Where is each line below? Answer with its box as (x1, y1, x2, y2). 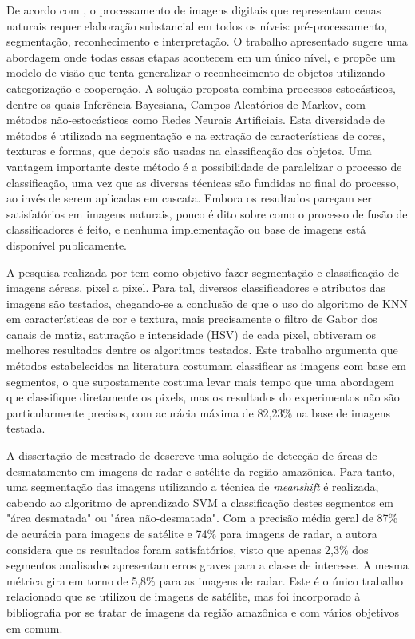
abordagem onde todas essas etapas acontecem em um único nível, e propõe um (6, 48, 396, 65)
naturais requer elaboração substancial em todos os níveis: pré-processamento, (6, 17, 388, 34)
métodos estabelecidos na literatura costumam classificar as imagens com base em (6, 357, 406, 374)
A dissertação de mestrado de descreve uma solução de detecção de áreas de (6, 447, 377, 464)
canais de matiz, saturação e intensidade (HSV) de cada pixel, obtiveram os (6, 325, 377, 342)
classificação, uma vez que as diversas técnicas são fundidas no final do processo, (6, 174, 399, 190)
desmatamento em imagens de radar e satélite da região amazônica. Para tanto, (6, 462, 396, 479)
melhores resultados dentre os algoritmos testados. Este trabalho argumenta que (6, 341, 398, 358)
